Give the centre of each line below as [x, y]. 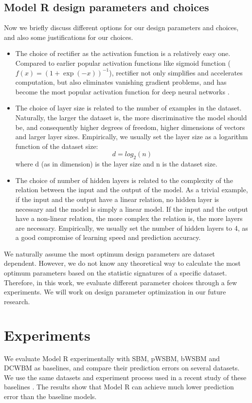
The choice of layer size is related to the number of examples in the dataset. [128, 108]
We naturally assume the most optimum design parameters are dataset [109, 253]
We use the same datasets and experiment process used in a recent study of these [125, 377]
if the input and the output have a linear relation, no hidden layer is [117, 199]
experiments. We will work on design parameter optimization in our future [115, 292]
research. [17, 301]
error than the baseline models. [50, 396]
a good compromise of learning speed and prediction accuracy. [108, 237]
